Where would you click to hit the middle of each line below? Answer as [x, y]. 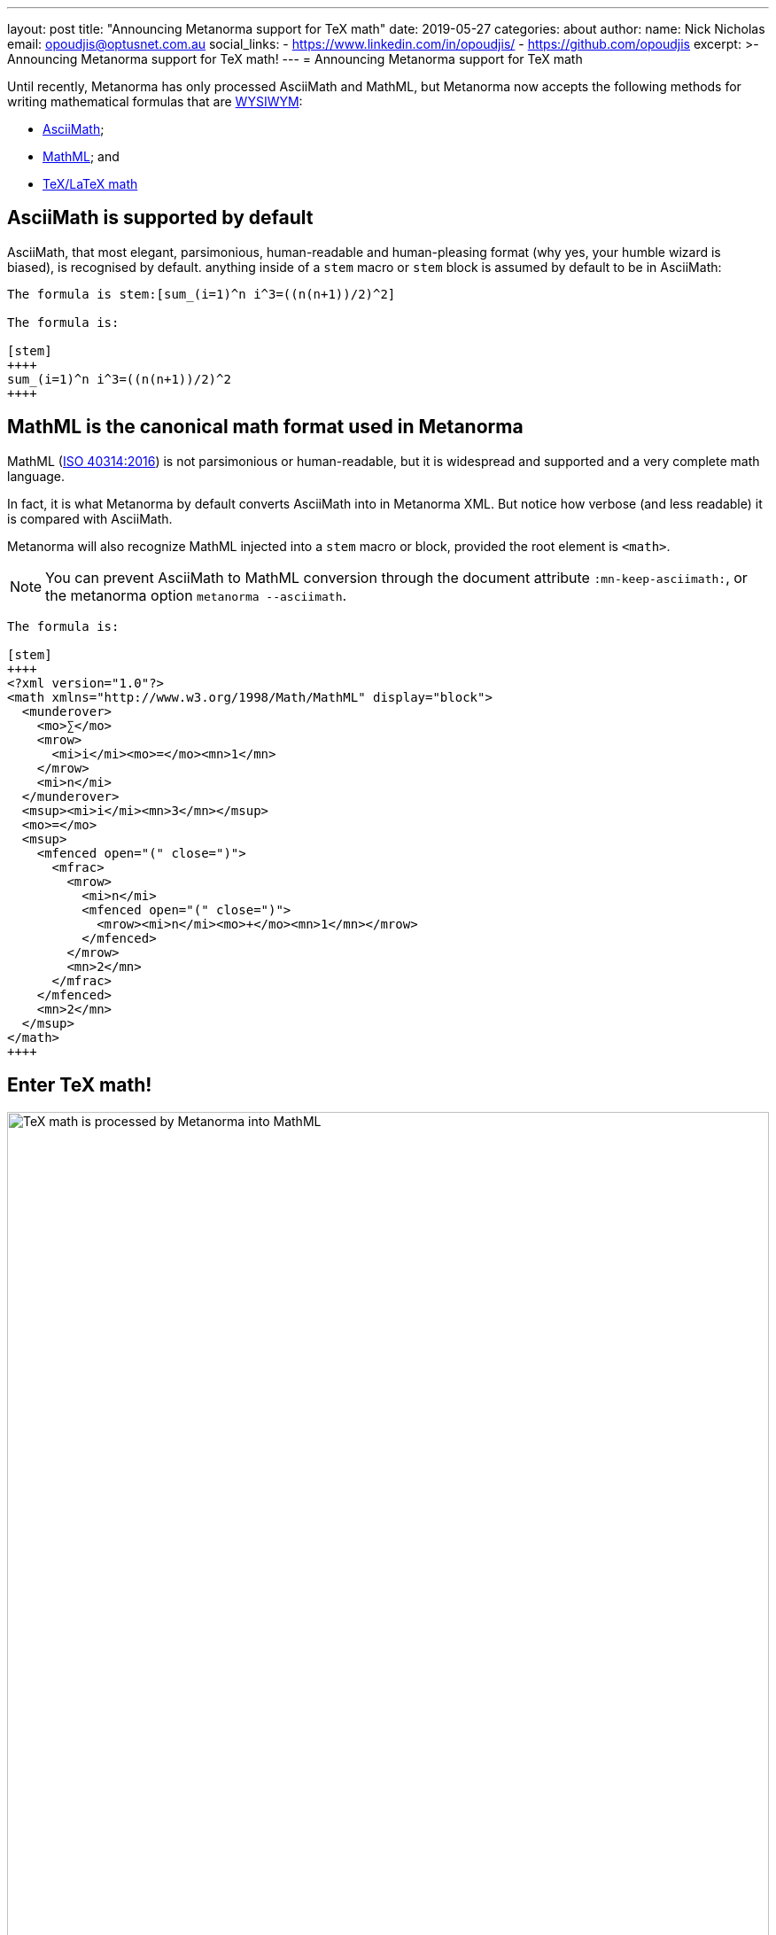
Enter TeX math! [80, 1085]
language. [36, 476]
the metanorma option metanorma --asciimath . [196, 595]
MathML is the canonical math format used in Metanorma [265, 427]
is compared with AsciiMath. [90, 518]
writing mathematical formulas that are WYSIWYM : [155, 101]
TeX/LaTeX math [90, 184]
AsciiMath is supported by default [160, 218]
